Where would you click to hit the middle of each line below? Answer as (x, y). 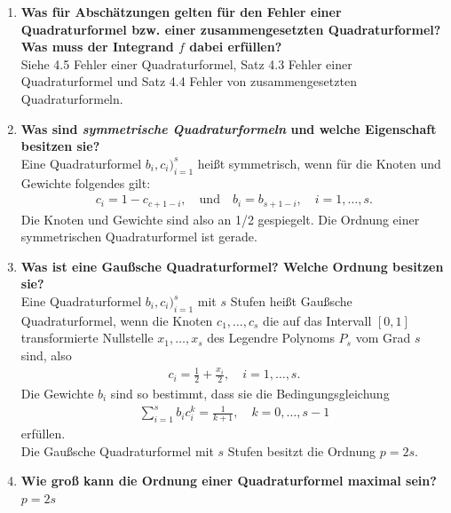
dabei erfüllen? (236, 47)
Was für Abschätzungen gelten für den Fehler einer (181, 12)
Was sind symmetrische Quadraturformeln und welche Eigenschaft (229, 128)
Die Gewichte (57, 393)
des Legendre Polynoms (271, 338)
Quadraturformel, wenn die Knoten (117, 320)
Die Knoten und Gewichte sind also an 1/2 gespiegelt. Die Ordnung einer (220, 219)
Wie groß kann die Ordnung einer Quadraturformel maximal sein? (229, 481)
